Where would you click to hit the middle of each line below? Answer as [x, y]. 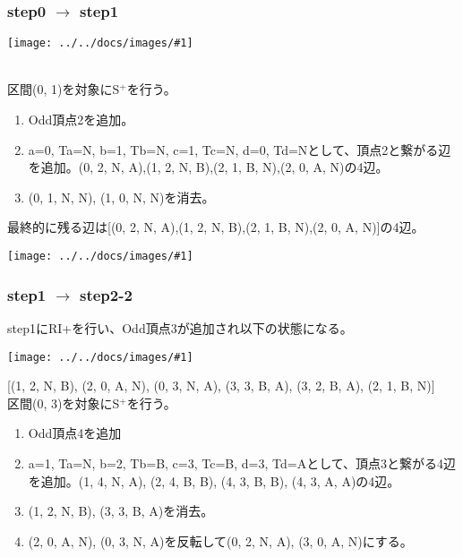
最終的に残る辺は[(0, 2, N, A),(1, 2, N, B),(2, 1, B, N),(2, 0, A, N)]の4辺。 [216, 227]
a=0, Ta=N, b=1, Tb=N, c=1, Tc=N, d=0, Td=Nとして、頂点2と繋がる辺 [240, 149]
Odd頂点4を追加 [75, 433]
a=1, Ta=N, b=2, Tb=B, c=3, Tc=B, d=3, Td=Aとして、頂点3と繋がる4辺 [242, 463]
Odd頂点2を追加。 [81, 120]
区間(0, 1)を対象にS [64, 89]
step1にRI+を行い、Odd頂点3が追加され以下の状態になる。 [180, 327]
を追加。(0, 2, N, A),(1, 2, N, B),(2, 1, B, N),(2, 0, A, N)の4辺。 [208, 167]
